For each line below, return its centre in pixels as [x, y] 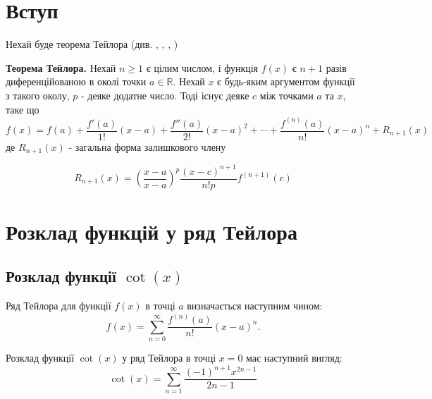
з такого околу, [38, 95]
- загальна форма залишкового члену [147, 146]
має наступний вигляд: [294, 358]
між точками [286, 95]
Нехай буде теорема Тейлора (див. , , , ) [92, 44]
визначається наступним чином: [255, 306]
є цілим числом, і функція [202, 67]
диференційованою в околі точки [76, 81]
